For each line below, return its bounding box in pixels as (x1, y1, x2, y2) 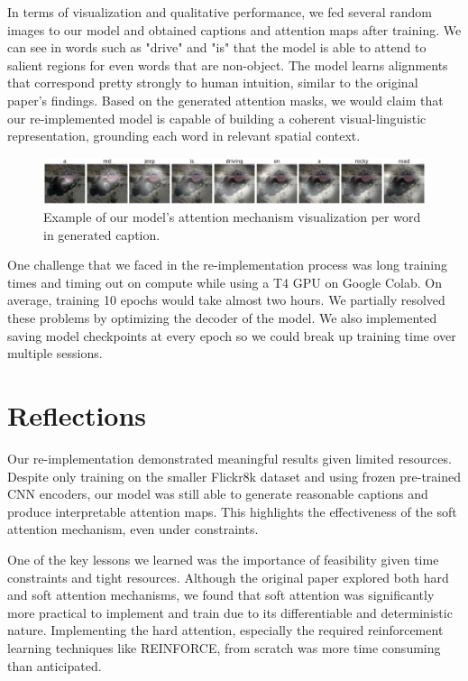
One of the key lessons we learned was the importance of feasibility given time (7, 549, 439, 568)
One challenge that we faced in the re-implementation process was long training (7, 255, 447, 274)
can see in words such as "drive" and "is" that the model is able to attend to (7, 38, 427, 57)
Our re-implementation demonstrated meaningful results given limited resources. (7, 448, 452, 467)
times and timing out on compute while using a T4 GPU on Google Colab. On (7, 272, 442, 291)
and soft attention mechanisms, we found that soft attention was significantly (7, 585, 435, 604)
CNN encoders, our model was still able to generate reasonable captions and (7, 484, 428, 503)
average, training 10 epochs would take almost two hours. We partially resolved (7, 290, 445, 309)
